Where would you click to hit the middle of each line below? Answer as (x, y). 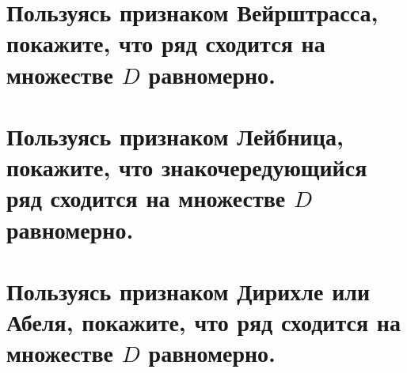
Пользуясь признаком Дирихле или (188, 290)
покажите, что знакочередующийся (187, 167)
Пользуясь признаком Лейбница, (175, 136)
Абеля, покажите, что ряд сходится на (204, 322)
